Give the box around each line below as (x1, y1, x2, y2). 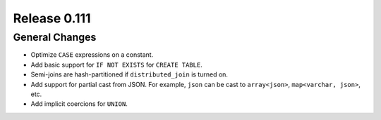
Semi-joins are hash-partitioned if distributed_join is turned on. (30, 70, 229, 79)
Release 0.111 (13, 11, 91, 26)
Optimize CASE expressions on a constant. (30, 51, 154, 59)
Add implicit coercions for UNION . (30, 100, 128, 108)
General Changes (13, 31, 97, 44)
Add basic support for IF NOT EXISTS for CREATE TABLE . (30, 60, 202, 69)
